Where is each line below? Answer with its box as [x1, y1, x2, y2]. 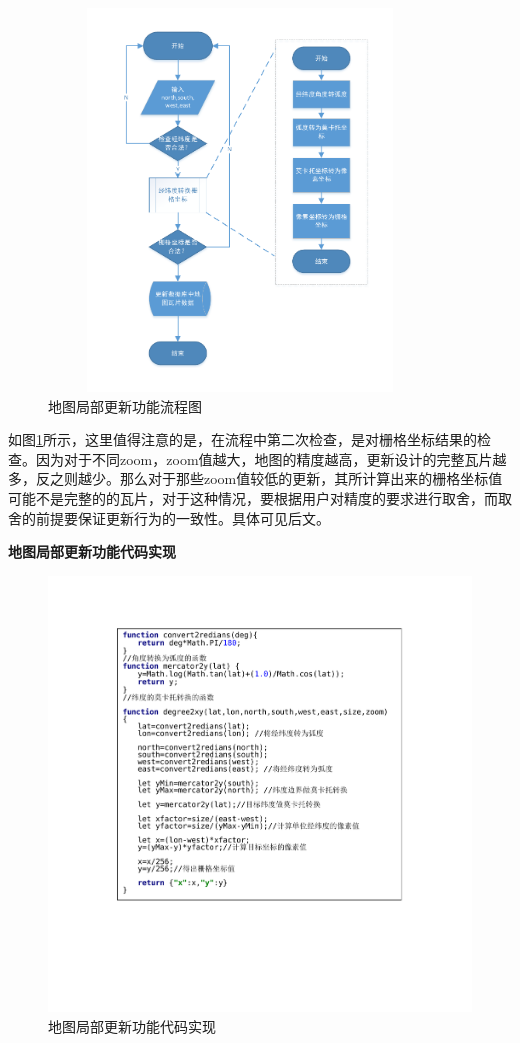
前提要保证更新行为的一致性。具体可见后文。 [35, 507, 330, 528]
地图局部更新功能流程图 [48, 395, 202, 416]
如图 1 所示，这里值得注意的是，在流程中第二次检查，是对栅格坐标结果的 [8, 429, 477, 450]
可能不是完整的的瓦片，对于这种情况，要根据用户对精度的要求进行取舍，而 [8, 487, 498, 508]
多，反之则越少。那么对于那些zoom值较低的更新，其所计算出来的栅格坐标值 [8, 468, 503, 489]
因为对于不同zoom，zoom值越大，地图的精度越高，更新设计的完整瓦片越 [35, 448, 507, 469]
